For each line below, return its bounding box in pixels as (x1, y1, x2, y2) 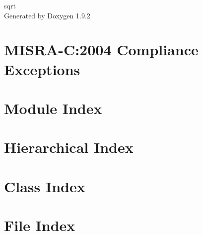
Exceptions (4, 59, 80, 79)
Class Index (4, 176, 85, 196)
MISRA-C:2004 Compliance (4, 39, 199, 60)
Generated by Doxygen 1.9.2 (4, 10, 90, 20)
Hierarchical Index (4, 137, 134, 157)
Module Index (4, 98, 102, 118)
